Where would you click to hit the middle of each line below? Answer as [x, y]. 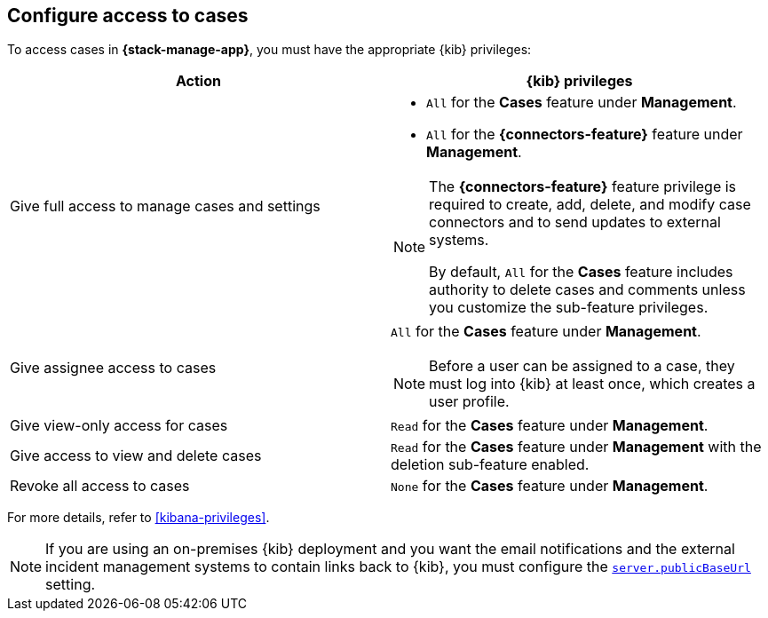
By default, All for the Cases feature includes [581, 272]
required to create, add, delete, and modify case [590, 205]
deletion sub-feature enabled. [490, 465]
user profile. [469, 402]
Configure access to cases [128, 16]
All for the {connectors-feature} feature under [585, 135]
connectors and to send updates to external [575, 222]
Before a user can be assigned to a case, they [582, 366]
